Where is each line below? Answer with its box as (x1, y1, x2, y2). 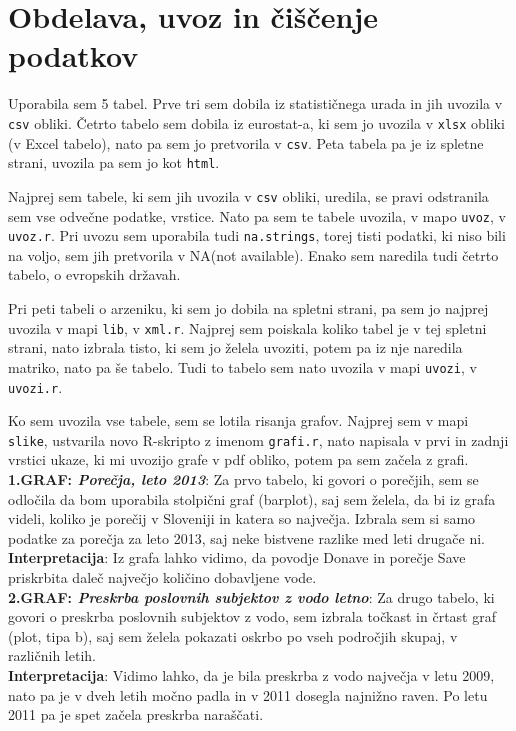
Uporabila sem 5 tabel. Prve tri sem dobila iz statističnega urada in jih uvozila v (8, 93, 503, 114)
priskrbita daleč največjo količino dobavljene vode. (8, 567, 317, 587)
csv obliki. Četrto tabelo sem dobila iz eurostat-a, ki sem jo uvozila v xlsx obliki (8, 112, 505, 133)
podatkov (8, 35, 139, 76)
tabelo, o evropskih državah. (8, 264, 181, 285)
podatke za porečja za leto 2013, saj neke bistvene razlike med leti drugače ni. (8, 527, 486, 548)
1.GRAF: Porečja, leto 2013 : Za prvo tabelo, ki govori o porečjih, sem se (8, 469, 479, 490)
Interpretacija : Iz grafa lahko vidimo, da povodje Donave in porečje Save (8, 547, 466, 568)
